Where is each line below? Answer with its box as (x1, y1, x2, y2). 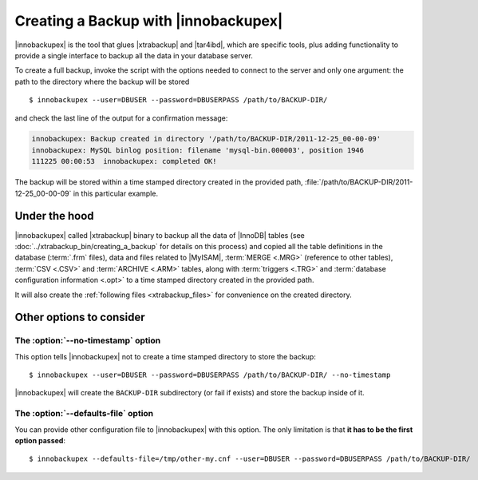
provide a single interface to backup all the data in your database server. (14, 50, 253, 60)
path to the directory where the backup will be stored (14, 77, 190, 86)
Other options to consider (14, 311, 145, 324)
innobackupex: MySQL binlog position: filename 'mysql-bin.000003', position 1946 (31, 145, 365, 155)
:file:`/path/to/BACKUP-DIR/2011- (304, 177, 413, 187)
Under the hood (14, 209, 95, 223)
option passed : (14, 435, 65, 445)
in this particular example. (73, 188, 159, 198)
